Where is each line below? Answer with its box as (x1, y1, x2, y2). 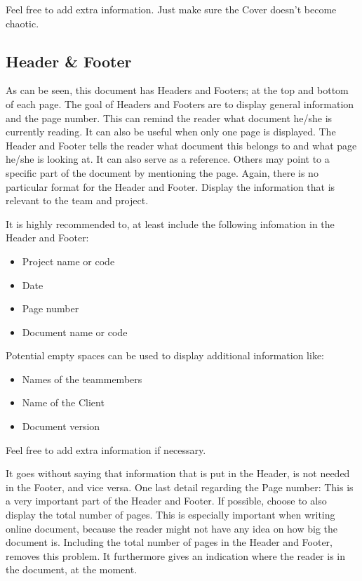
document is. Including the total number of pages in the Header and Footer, (6, 535, 333, 549)
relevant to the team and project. (6, 193, 149, 208)
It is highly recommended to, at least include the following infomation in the (6, 216, 335, 231)
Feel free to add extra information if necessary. (6, 442, 206, 457)
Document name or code (22, 324, 128, 339)
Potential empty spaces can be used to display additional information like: (6, 348, 325, 363)
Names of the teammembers (22, 371, 142, 386)
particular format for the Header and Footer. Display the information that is (6, 179, 335, 194)
